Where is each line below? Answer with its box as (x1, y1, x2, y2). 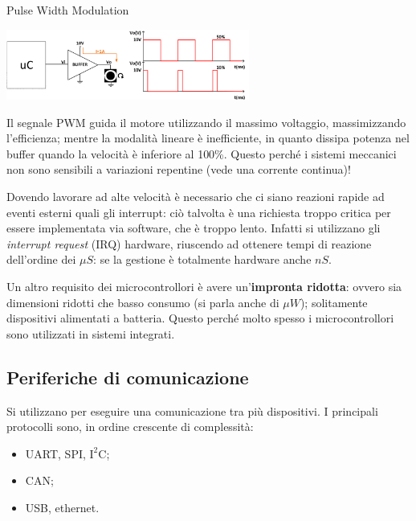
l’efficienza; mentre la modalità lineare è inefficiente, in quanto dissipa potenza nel (6, 129, 410, 146)
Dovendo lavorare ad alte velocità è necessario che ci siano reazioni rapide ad (6, 187, 385, 204)
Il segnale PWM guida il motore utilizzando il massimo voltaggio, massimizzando (6, 113, 406, 130)
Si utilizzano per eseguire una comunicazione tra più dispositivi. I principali (6, 402, 378, 419)
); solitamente (300, 293, 368, 310)
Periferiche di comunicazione (6, 364, 249, 389)
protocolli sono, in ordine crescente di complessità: (6, 418, 254, 435)
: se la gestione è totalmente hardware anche (93, 251, 312, 268)
